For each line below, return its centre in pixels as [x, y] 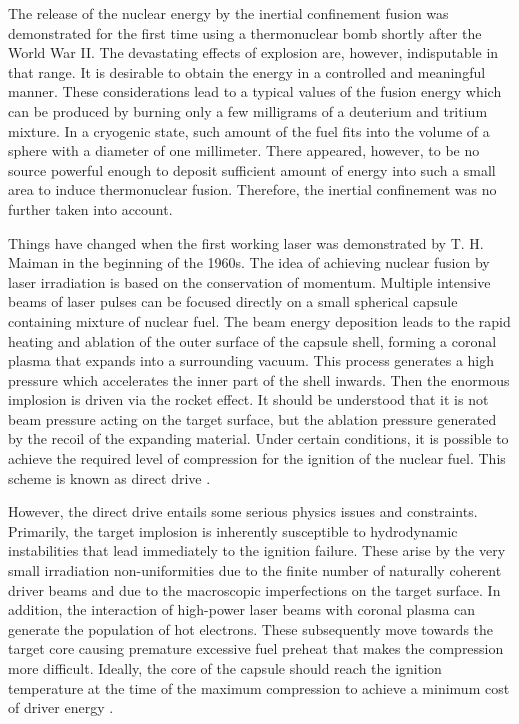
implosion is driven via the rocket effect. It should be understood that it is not [248, 399]
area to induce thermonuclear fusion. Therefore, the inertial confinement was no [252, 189]
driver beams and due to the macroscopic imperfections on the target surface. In [254, 589]
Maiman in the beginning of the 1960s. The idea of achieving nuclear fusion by [249, 262]
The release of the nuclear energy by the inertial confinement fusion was [228, 13]
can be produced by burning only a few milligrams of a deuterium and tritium [248, 110]
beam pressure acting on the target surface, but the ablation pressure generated [252, 418]
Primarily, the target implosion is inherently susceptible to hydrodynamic [233, 530]
